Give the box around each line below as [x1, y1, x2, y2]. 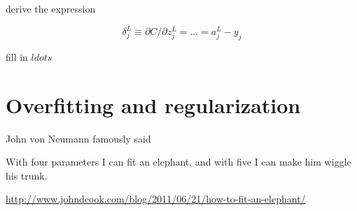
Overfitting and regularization [6, 90, 301, 119]
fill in [6, 49, 28, 64]
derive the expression [6, 1, 96, 15]
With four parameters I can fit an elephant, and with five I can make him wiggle [6, 154, 351, 169]
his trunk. [6, 168, 48, 182]
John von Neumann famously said [6, 131, 151, 145]
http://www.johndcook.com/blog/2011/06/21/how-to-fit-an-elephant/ [6, 191, 306, 206]
